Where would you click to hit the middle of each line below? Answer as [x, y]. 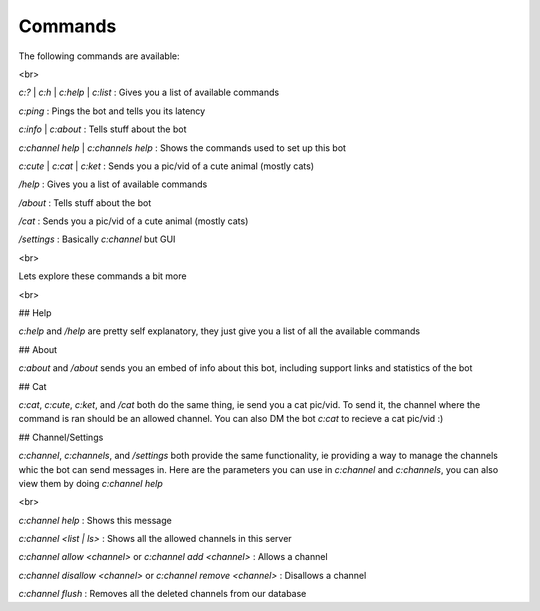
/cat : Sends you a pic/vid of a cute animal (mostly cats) [133, 221]
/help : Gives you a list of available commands [113, 184]
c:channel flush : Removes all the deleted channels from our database [162, 594]
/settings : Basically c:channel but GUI [97, 239]
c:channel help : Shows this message [95, 520]
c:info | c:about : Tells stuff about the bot [102, 129]
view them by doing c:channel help [91, 483]
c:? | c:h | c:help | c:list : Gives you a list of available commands [149, 92]
